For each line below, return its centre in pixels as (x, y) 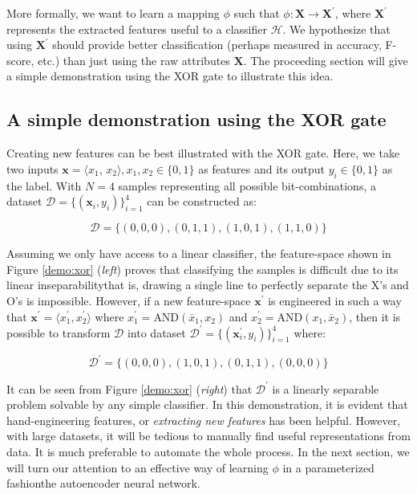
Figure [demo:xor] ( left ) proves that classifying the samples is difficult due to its (202, 269)
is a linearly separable (326, 388)
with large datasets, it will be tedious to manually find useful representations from (208, 436)
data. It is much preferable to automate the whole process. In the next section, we (208, 451)
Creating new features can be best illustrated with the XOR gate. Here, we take (203, 153)
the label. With (44, 185)
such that (257, 13)
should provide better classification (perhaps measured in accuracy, (217, 45)
